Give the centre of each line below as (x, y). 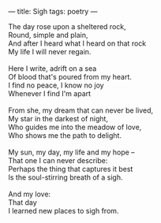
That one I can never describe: (58, 160)
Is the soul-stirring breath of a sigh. (66, 177)
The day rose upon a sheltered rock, (67, 26)
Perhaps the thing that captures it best (71, 169)
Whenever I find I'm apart (50, 93)
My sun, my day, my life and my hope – (72, 152)
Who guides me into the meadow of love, (75, 127)
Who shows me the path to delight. (65, 136)
